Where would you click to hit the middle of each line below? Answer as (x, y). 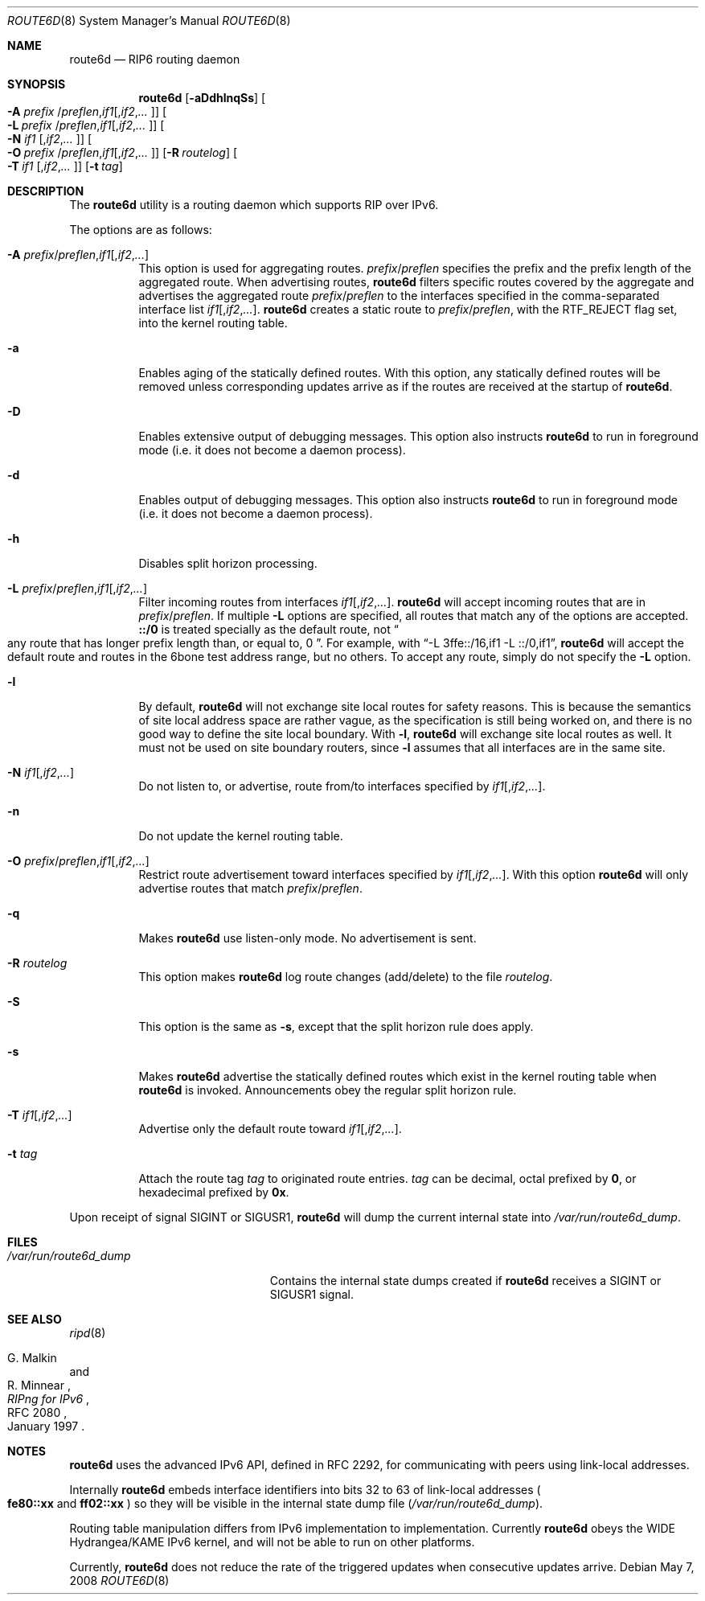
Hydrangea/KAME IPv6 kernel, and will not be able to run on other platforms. (272, 1542)
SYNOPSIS (37, 84)
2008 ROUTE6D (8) (119, 1580)
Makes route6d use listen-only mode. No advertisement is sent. (307, 938)
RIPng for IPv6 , (49, 1399)
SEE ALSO (35, 1319)
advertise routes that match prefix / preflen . (250, 888)
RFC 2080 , (37, 1412)
